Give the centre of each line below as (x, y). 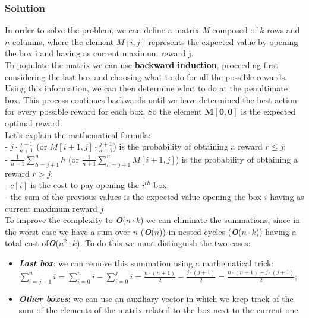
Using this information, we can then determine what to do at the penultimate (146, 88)
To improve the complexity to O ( (65, 220)
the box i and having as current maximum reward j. (99, 53)
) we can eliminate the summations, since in (220, 220)
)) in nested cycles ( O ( (201, 231)
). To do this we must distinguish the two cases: (163, 243)
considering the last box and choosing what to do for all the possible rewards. (146, 76)
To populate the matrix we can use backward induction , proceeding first (142, 65)
